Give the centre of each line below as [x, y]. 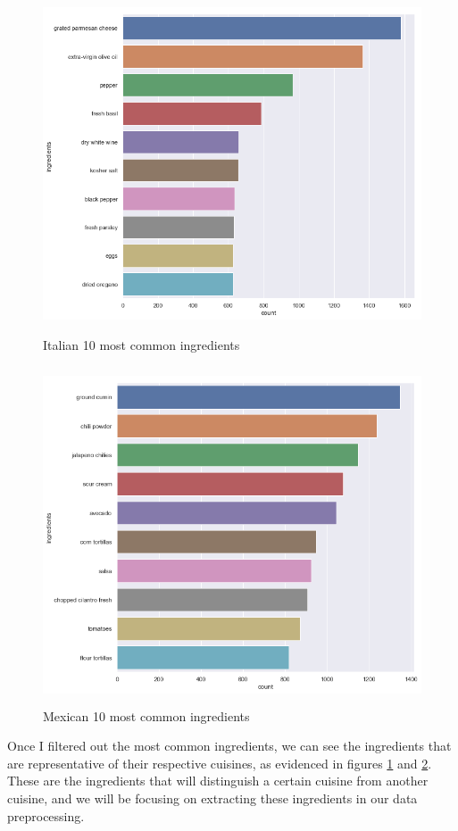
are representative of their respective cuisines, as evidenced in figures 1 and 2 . [220, 763]
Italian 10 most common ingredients [142, 344]
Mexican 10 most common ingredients [146, 715]
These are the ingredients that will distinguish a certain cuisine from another [218, 781]
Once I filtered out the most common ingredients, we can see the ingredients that [229, 746]
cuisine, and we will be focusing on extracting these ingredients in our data [212, 798]
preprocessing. [46, 815]
